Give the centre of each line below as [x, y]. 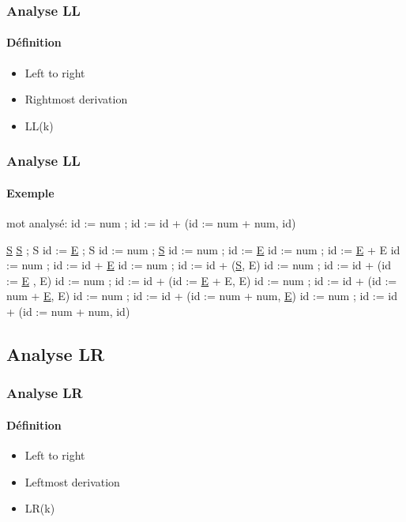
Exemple [30, 192]
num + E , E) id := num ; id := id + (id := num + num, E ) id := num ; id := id [202, 296]
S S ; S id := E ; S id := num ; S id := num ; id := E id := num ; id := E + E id [203, 249]
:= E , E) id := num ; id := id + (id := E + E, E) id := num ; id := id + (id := [202, 280]
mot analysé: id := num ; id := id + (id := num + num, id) [151, 223]
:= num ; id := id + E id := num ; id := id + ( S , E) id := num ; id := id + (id [199, 265]
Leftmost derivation [72, 481]
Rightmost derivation [76, 99]
